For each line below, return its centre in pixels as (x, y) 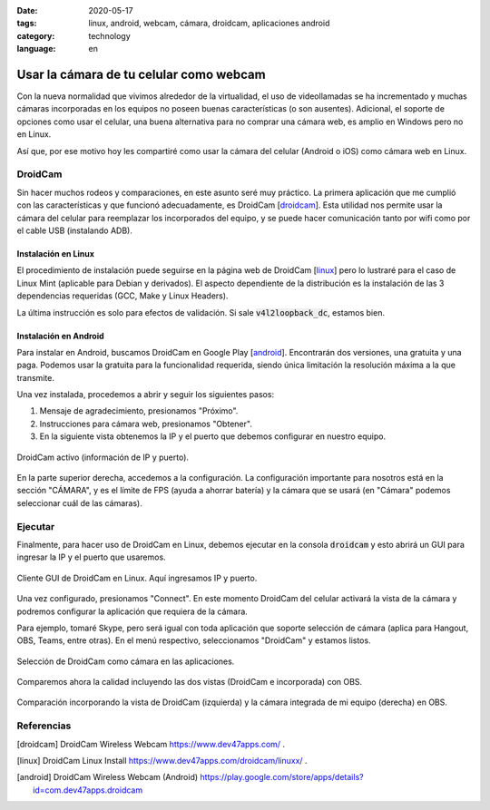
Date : (27, 10)
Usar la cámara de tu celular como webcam (142, 74)
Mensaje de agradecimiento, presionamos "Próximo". (139, 411)
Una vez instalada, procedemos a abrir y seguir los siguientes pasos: (146, 395)
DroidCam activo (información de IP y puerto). (103, 457)
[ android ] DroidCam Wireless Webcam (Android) (108, 777)
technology (109, 35)
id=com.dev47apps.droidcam (88, 790)
